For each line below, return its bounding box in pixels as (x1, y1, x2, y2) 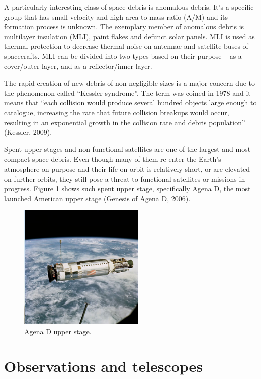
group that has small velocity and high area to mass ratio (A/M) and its (4, 11, 228, 22)
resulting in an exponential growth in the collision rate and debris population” (4, 117, 245, 127)
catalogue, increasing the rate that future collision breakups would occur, (4, 107, 229, 117)
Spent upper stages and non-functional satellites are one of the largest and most (4, 143, 251, 154)
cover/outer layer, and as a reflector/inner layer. (4, 60, 152, 71)
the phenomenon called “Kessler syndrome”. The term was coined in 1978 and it (4, 87, 251, 98)
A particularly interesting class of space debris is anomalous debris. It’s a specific (4, 2, 254, 12)
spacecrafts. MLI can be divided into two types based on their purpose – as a (4, 50, 242, 61)
